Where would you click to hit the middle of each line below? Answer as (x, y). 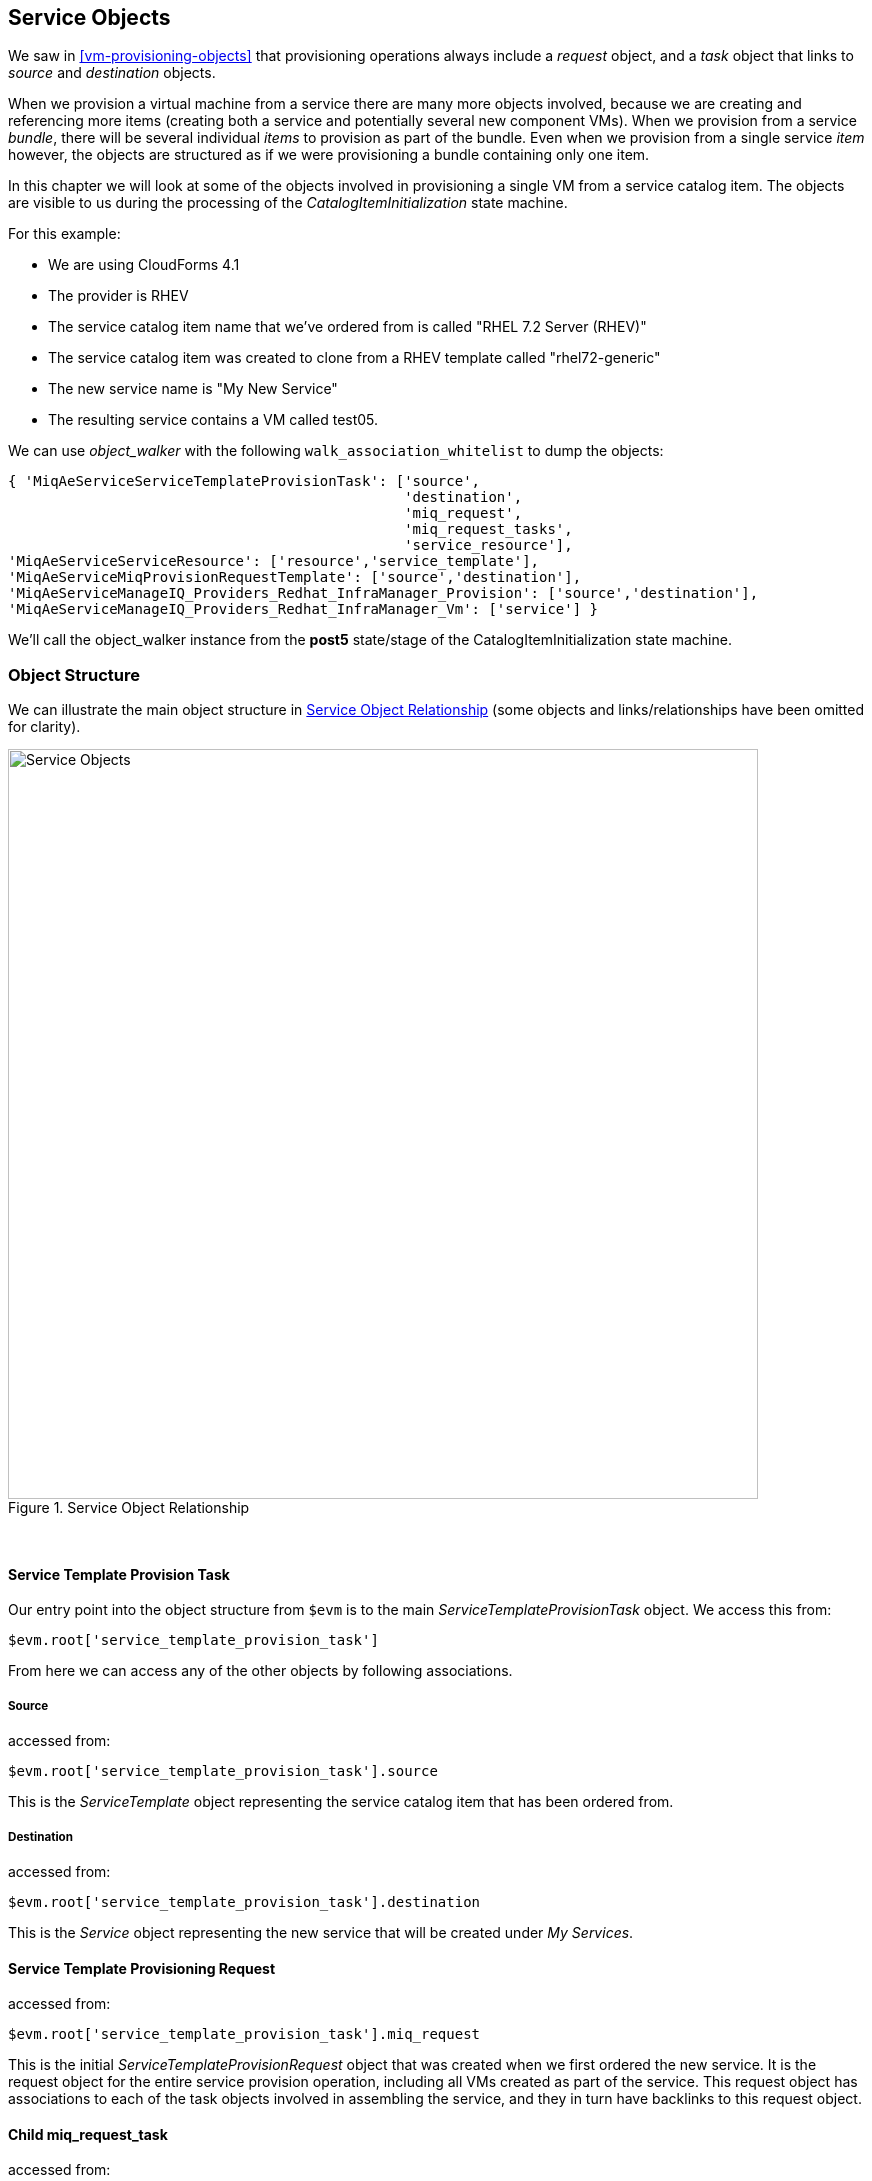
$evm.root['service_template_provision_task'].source (223, 1771)
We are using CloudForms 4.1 (144, 265)
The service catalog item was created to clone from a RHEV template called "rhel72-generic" (354, 358)
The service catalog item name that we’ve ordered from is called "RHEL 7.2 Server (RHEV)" (347, 327)
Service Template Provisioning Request (142, 1968)
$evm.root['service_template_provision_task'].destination (244, 1901)
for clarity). (44, 727)
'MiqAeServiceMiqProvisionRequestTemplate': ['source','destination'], (295, 577)
